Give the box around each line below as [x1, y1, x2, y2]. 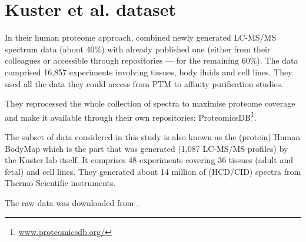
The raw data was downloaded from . [5, 196, 139, 208]
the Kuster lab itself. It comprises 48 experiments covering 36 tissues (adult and [5, 154, 293, 166]
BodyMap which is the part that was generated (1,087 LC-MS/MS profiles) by [5, 142, 288, 154]
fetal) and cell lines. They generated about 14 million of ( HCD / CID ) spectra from [5, 165, 301, 177]
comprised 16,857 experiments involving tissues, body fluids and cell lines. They [5, 65, 292, 78]
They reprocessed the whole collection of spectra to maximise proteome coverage [5, 97, 295, 110]
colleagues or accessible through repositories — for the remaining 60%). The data [5, 54, 298, 67]
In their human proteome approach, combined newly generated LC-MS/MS [5, 31, 277, 44]
